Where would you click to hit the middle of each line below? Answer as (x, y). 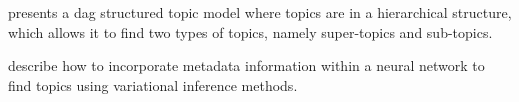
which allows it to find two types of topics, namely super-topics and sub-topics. (250, 31)
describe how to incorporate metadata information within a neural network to (246, 65)
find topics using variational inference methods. (153, 84)
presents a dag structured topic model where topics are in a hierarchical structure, (260, 12)
